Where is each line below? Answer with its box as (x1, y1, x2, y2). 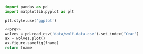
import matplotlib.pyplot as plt (5, 9, 74, 14)
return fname (5, 45, 32, 50)
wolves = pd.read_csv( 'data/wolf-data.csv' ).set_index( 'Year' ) (5, 31, 139, 36)
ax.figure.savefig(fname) (5, 41, 59, 46)
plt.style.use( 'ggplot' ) (5, 18, 57, 23)
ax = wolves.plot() (5, 36, 46, 41)
